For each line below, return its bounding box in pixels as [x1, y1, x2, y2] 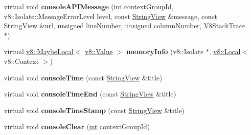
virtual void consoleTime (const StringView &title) [4, 72, 162, 82]
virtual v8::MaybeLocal [4, 46, 74, 57]
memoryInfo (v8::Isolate [126, 46, 204, 57]
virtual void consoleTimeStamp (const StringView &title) [4, 105, 184, 115]
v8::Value [85, 46, 113, 57]
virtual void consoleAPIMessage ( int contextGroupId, [4, 1, 174, 11]
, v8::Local [209, 46, 241, 57]
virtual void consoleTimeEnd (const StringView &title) [4, 89, 177, 99]
